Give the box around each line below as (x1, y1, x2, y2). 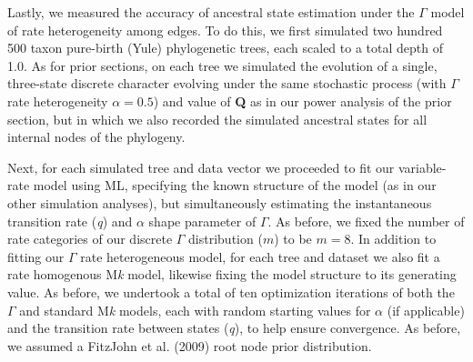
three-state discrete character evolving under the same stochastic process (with (7, 74, 447, 93)
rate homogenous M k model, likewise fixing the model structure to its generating (7, 265, 457, 284)
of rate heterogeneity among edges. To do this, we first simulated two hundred (7, 20, 443, 39)
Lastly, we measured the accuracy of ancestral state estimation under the (7, 3, 415, 21)
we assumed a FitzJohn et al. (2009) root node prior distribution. (7, 336, 372, 355)
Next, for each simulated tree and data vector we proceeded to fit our (7, 157, 395, 176)
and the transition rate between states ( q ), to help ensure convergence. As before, (7, 318, 461, 337)
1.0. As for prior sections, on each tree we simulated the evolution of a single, (7, 55, 438, 75)
